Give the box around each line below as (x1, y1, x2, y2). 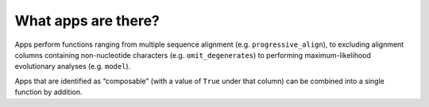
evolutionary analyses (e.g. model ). (14, 62, 131, 71)
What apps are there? (14, 12, 160, 29)
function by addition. (14, 87, 83, 97)
